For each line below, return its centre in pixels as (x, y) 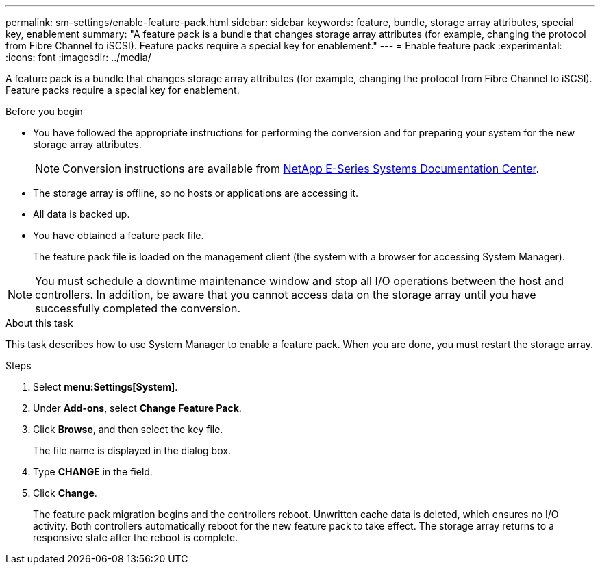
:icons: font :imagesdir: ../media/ (78, 57)
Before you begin (44, 111)
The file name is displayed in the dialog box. (132, 450)
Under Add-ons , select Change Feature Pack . (137, 408)
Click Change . (65, 493)
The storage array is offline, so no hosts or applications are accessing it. (196, 193)
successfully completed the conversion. (138, 308)
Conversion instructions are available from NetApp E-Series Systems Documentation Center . (301, 169)
